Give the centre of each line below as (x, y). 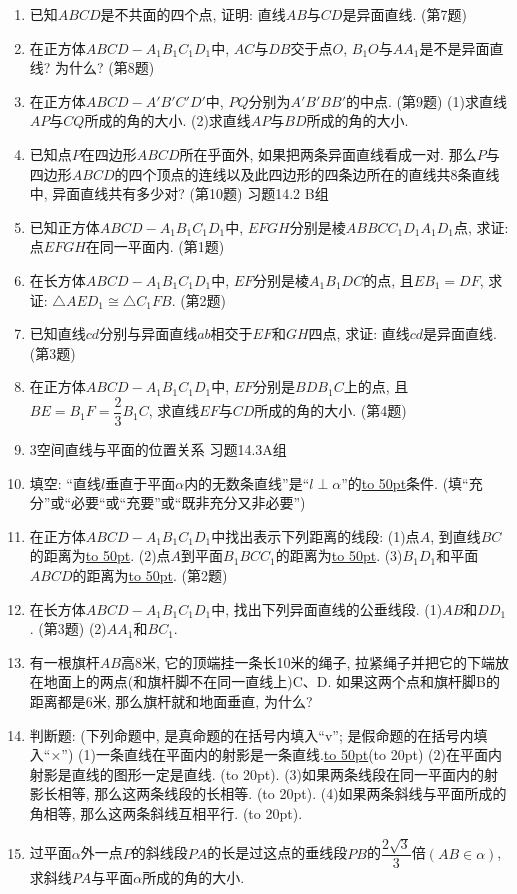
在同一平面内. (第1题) (155, 246)
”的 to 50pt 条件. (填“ (405, 482)
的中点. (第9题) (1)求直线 (426, 100)
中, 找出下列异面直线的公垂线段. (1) (327, 608)
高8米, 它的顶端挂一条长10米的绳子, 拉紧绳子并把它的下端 (308, 661)
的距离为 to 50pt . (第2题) (150, 574)
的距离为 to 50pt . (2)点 (100, 555)
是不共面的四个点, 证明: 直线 (193, 14)
